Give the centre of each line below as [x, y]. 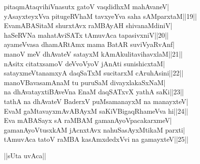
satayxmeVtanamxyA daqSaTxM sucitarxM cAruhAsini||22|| [94, 73]
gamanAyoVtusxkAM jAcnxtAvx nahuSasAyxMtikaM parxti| [94, 129]
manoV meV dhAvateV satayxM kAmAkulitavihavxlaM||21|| [93, 53]
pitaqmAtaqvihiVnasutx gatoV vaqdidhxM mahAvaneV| [86, 6]
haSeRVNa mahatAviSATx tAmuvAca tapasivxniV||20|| [86, 35]
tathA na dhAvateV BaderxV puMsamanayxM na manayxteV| [96, 101]
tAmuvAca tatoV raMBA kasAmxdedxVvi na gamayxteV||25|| [96, 139]
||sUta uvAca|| [25, 155]
